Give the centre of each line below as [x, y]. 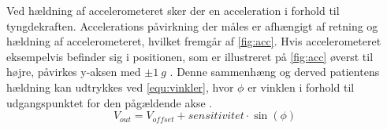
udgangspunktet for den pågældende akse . [110, 102]
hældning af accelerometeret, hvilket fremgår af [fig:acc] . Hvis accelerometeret [194, 41]
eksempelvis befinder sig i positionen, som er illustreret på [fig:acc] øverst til [190, 56]
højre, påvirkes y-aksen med [74, 72]
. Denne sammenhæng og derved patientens [275, 72]
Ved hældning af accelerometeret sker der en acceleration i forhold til [173, 10]
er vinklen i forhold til [301, 87]
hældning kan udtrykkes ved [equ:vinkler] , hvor [120, 87]
